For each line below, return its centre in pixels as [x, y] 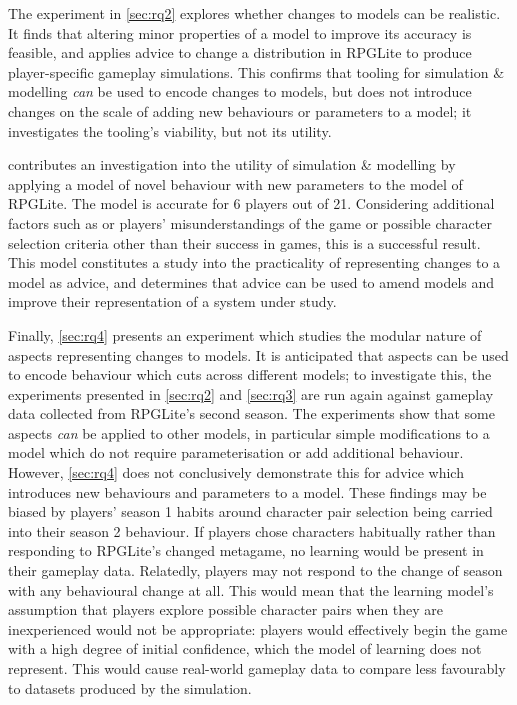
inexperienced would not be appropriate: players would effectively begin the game [258, 628]
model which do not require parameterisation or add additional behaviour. [236, 452]
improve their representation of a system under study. [172, 301]
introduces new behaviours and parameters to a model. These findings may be [247, 491]
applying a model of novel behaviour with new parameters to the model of [235, 183]
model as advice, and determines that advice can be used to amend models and [251, 281]
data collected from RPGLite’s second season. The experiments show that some [251, 413]
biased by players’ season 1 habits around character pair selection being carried [250, 511]
